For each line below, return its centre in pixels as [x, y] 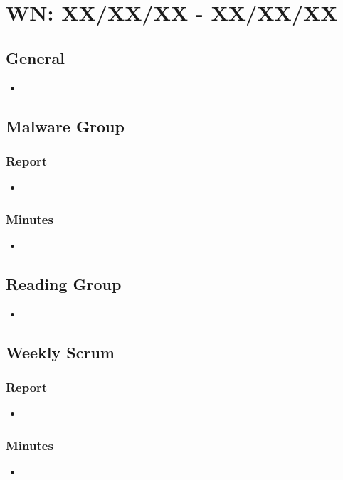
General [35, 57]
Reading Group [64, 283]
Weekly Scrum [60, 352]
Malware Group [65, 126]
